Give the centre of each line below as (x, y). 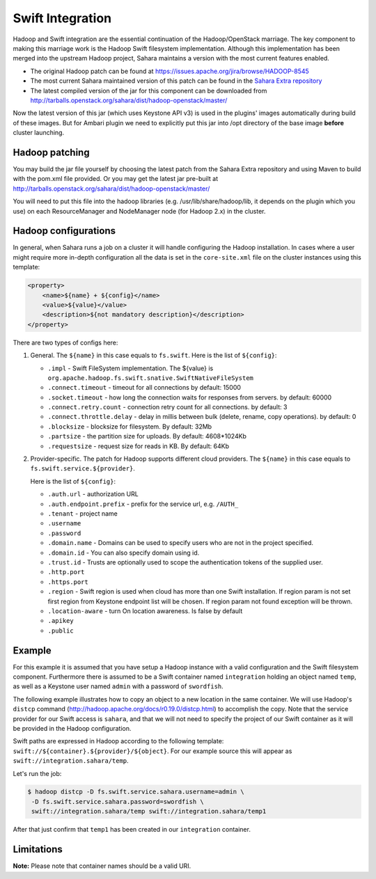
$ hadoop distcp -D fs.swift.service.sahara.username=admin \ (136, 792)
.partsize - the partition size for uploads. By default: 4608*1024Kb (147, 436)
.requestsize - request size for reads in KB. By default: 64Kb (139, 446)
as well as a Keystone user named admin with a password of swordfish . (118, 686)
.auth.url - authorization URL (93, 494)
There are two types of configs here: (65, 342)
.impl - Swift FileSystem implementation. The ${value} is (131, 368)
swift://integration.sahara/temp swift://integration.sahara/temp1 (149, 811)
